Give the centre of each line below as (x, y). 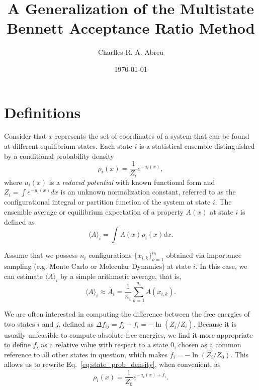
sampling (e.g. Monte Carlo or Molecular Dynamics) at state (98, 266)
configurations (110, 255)
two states (20, 323)
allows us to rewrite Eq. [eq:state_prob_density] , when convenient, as (112, 364)
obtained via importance (204, 255)
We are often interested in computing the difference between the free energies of (127, 314)
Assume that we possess (41, 255)
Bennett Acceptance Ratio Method (131, 28)
